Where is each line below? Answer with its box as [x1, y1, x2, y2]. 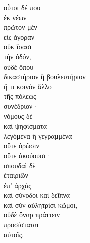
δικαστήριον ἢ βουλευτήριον [4, 71, 86, 82]
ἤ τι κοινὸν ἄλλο [4, 81, 52, 91]
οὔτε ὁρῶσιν [4, 140, 39, 151]
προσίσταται [4, 219, 39, 230]
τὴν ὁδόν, [4, 51, 31, 62]
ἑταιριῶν [4, 170, 28, 180]
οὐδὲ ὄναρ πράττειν [4, 209, 60, 220]
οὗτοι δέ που [4, 2, 41, 12]
